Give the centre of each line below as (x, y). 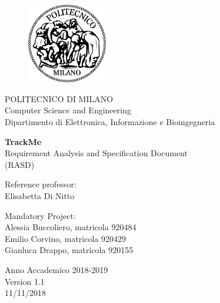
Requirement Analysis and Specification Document (96, 153)
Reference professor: (41, 184)
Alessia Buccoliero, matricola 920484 (71, 227)
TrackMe (23, 141)
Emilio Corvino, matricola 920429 (66, 238)
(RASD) (20, 164)
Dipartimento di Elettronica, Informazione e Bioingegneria (110, 122)
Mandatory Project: (40, 215)
